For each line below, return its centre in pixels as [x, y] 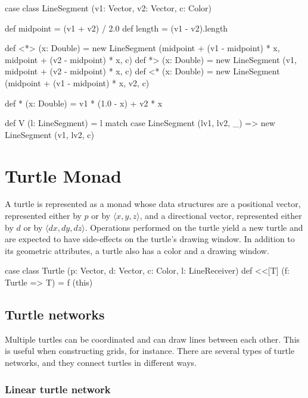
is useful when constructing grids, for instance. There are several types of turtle [150, 351]
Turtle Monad [63, 175]
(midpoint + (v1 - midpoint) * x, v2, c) [77, 82]
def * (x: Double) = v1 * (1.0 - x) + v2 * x [84, 103]
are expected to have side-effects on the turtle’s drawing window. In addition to [150, 239]
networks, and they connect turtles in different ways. [101, 363]
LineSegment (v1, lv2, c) [49, 134]
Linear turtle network [58, 389]
